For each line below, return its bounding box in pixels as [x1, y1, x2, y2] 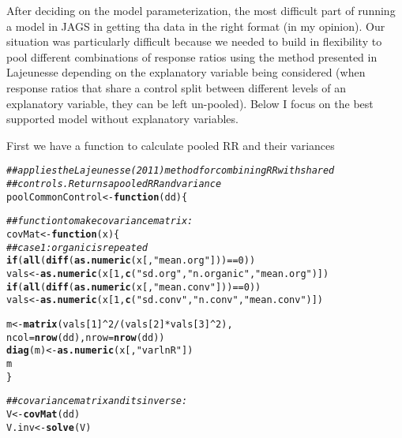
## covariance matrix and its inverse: [6, 395, 188, 407]
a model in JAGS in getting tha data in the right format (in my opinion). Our [6, 17, 385, 34]
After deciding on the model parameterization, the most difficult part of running [6, 2, 396, 18]
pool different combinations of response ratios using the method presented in [6, 48, 378, 65]
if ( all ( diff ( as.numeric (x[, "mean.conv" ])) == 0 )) [6, 281, 261, 293]
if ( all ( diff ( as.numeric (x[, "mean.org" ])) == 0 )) [6, 255, 256, 267]
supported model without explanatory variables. [6, 110, 239, 127]
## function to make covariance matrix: [6, 215, 193, 227]
